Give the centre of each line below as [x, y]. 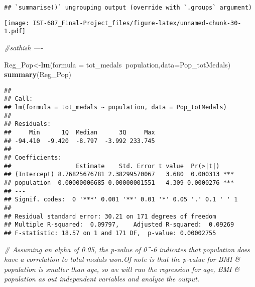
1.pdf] [15, 31]
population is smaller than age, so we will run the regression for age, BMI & [122, 269]
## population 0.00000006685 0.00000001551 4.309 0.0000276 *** [119, 183]
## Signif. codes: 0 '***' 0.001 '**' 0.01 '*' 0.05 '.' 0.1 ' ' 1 [121, 200]
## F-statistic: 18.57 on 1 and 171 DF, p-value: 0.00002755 [110, 233]
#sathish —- [24, 47]
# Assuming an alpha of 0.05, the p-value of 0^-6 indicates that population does [127, 249]
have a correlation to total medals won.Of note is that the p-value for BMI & [122, 259]
